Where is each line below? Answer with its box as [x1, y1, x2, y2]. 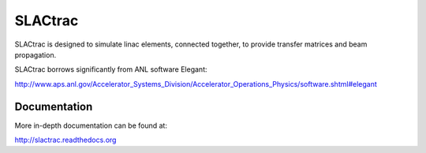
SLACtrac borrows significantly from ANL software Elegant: [14, 65, 207, 74]
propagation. [14, 50, 57, 59]
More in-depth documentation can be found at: [14, 121, 167, 130]
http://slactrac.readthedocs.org [14, 135, 117, 145]
